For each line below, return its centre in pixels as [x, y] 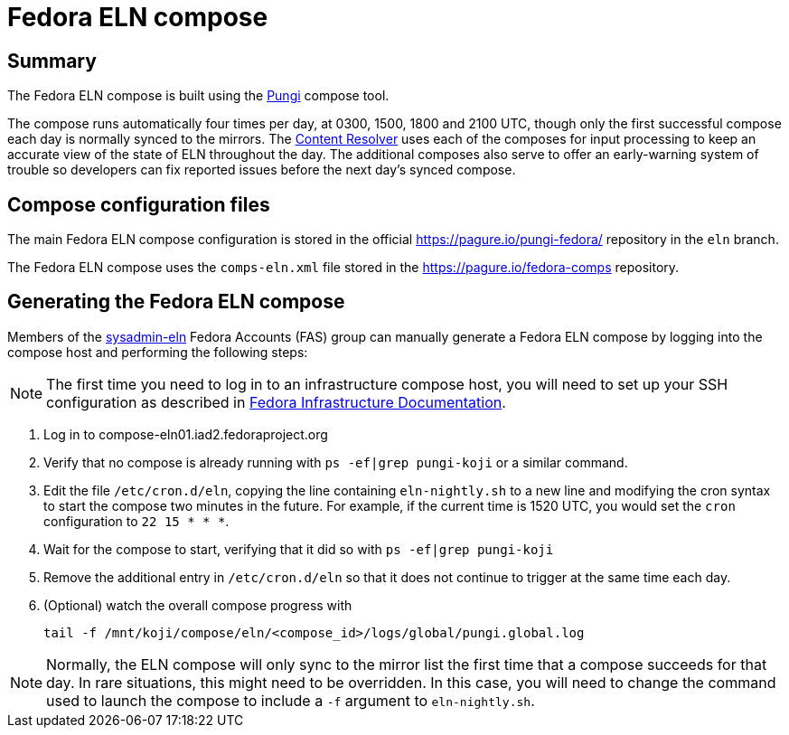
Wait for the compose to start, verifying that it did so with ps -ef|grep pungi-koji [299, 549]
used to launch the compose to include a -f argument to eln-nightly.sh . [291, 700]
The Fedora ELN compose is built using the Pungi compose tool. [198, 96]
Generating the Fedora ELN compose [176, 302]
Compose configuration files [139, 204]
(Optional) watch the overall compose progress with [198, 605]
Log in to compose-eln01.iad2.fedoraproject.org [186, 434]
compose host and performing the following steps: [158, 352]
